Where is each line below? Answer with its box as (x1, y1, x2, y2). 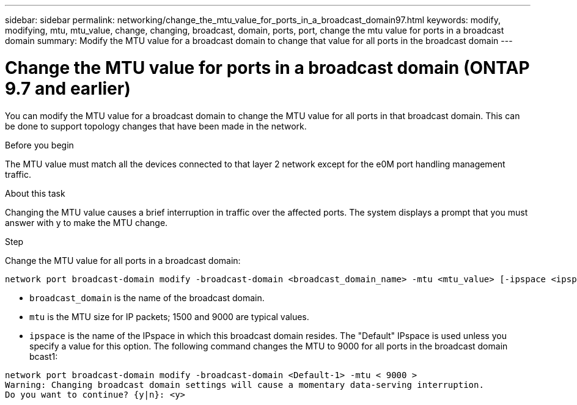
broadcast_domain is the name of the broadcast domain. (29, 292, 265, 303)
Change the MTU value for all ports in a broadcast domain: (5, 255, 241, 266)
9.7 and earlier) (5, 78, 131, 99)
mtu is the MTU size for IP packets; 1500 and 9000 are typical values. (29, 311, 309, 322)
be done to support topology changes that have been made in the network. (5, 120, 307, 131)
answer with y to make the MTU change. (5, 217, 168, 228)
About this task (5, 188, 65, 199)
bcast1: (29, 351, 58, 362)
